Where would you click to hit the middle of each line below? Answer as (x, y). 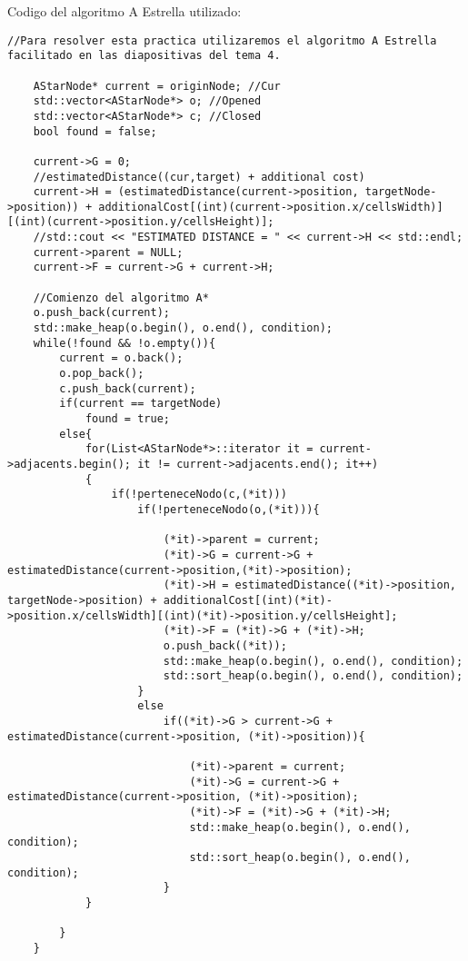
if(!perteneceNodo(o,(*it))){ (229, 509)
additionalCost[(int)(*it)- (248, 600)
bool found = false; (95, 131)
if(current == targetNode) (141, 404)
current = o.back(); (121, 358)
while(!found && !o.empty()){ (124, 343)
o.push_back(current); (101, 313)
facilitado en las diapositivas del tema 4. (144, 56)
